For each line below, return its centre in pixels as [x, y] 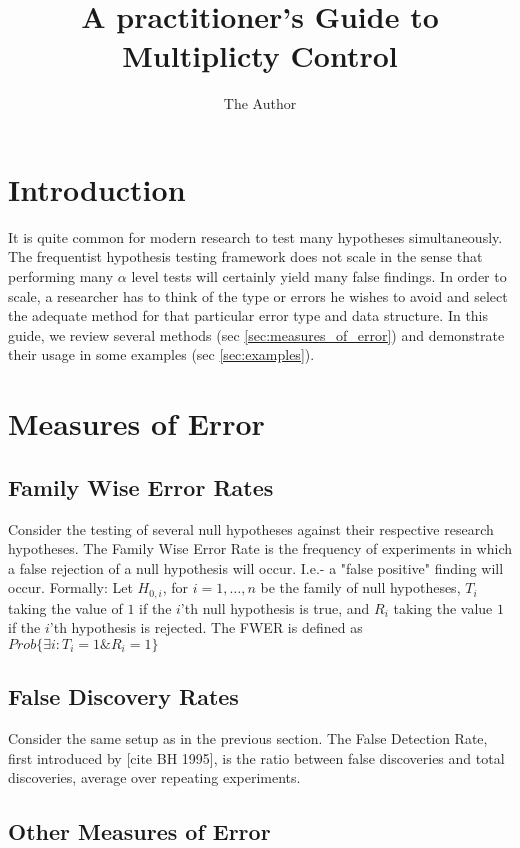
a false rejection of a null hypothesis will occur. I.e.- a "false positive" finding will [256, 567]
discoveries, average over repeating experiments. [154, 777]
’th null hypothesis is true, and [275, 607]
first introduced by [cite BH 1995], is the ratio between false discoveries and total [256, 757]
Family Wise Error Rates [141, 486]
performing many [61, 276]
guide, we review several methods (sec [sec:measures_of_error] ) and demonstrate [256, 334]
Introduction [97, 188]
